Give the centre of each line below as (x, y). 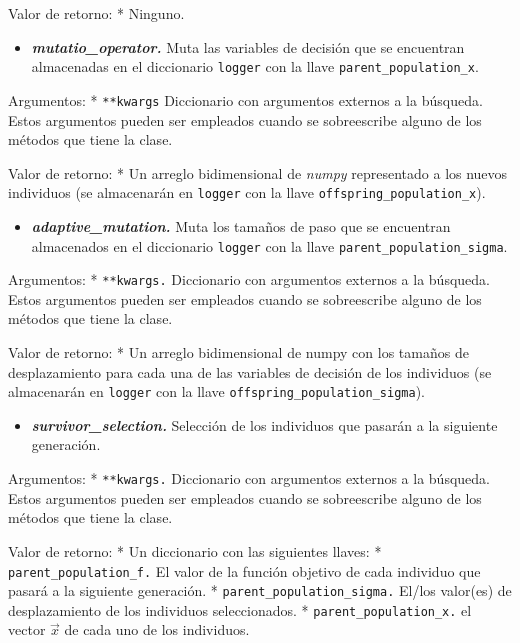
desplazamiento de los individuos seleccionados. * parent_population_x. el (240, 609)
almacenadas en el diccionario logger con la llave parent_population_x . (255, 66)
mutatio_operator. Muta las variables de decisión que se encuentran (248, 46)
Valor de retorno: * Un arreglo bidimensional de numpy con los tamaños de (238, 352)
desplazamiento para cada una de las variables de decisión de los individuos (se (250, 371)
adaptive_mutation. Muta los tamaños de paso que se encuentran (241, 225)
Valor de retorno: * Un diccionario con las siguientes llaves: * (195, 550)
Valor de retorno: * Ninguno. (96, 13)
